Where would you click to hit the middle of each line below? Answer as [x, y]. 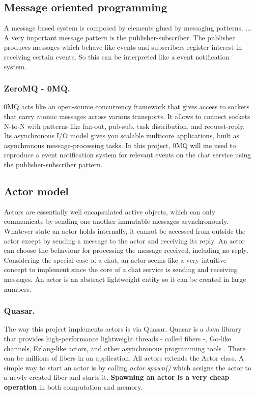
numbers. [18, 289]
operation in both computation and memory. [73, 386]
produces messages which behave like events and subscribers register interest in [123, 47]
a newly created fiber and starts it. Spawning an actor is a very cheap [117, 377]
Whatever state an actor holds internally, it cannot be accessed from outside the [125, 230]
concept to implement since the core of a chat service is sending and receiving [121, 269]
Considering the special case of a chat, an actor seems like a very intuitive [115, 259]
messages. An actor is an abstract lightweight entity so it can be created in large [125, 279]
